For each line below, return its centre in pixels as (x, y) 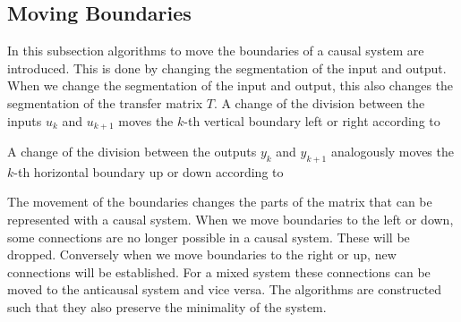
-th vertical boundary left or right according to (312, 120)
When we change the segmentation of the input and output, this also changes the (230, 85)
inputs (25, 120)
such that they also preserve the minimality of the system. (167, 306)
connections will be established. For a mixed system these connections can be (219, 271)
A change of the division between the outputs (132, 152)
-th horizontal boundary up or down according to (149, 171)
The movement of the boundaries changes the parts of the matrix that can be (220, 202)
